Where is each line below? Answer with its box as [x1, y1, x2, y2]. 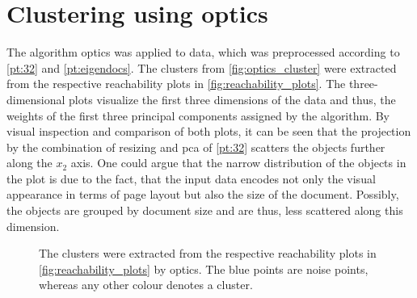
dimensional [6, 90, 65, 107]
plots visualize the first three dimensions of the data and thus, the [69, 90, 396, 107]
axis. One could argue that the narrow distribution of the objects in [70, 154, 406, 171]
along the [6, 154, 53, 171]
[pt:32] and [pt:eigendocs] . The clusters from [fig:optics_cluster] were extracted [6, 59, 397, 76]
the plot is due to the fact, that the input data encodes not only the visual [6, 170, 376, 187]
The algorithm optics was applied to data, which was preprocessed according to [6, 44, 400, 61]
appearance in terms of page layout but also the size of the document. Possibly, [6, 186, 399, 203]
